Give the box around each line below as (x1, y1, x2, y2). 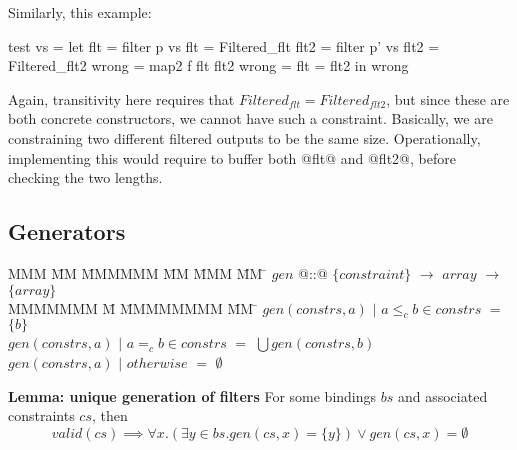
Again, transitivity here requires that (8, 88, 235, 109)
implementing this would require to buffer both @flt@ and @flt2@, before (8, 147, 456, 168)
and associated (397, 385, 488, 406)
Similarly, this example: (8, 2, 152, 22)
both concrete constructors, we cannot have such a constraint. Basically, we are (8, 108, 493, 129)
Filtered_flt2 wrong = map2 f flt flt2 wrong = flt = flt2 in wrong (8, 55, 409, 76)
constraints (8, 405, 75, 426)
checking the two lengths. (8, 167, 163, 188)
